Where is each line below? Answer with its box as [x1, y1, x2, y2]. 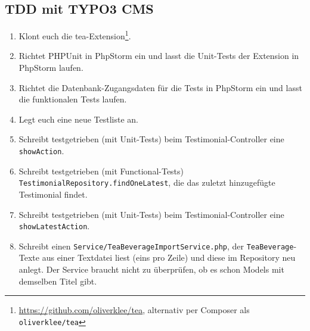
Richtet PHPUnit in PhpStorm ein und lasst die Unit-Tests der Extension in [18, 49, 299, 62]
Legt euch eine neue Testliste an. [18, 113, 138, 125]
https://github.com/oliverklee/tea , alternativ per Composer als [18, 304, 250, 316]
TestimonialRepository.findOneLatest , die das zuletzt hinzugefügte [18, 176, 275, 189]
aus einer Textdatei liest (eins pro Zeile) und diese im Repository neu [42, 251, 296, 264]
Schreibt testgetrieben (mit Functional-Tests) [18, 164, 184, 177]
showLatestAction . [18, 220, 90, 232]
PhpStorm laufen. [18, 61, 83, 74]
